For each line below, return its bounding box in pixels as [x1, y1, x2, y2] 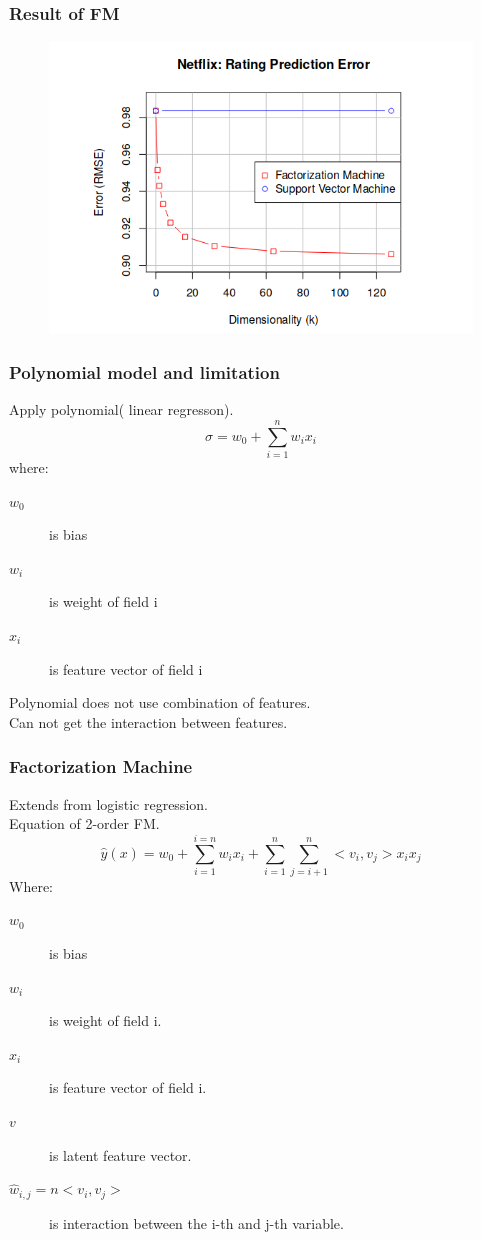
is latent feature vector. [49, 1144, 192, 1165]
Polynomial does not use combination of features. [9, 692, 311, 713]
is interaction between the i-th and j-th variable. [49, 1212, 344, 1233]
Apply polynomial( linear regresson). [9, 399, 234, 420]
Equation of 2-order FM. [9, 813, 160, 834]
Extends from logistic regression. [9, 793, 208, 814]
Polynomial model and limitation [9, 359, 280, 384]
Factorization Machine [9, 754, 193, 779]
